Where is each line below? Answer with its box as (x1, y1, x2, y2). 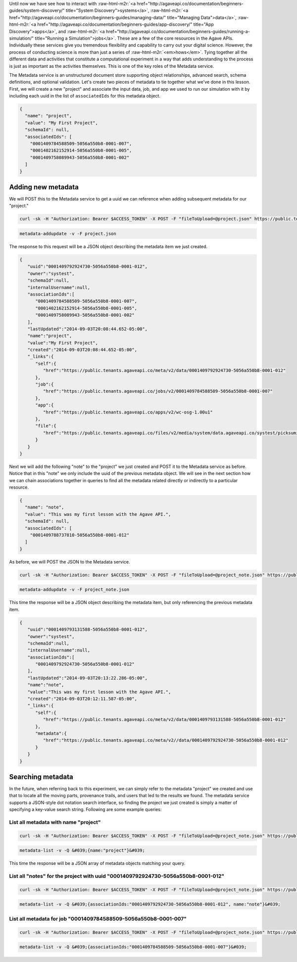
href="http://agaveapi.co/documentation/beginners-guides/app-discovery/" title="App (37, 21, 214, 27)
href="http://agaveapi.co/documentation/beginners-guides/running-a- (105, 28, 250, 34)
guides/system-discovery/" (9, 7, 65, 13)
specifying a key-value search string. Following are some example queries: (9, 807, 162, 812)
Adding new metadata (9, 183, 79, 191)
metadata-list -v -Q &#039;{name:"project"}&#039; (19, 848, 146, 854)
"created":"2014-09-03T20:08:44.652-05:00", (27, 347, 137, 353)
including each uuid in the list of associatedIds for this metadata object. (9, 93, 161, 99)
